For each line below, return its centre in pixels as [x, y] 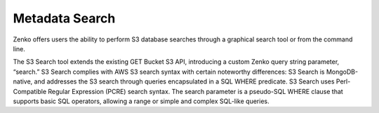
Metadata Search [64, 18]
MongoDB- [342, 72]
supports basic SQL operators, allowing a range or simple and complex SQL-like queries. [141, 101]
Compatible [30, 91]
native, [23, 81]
